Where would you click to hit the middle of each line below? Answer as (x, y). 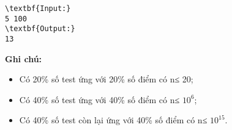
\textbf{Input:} (38, 9)
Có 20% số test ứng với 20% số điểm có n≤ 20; (106, 79)
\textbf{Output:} (40, 29)
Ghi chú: (24, 58)
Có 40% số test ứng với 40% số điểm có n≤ (99, 99)
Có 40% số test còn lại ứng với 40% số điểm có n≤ (113, 120)
